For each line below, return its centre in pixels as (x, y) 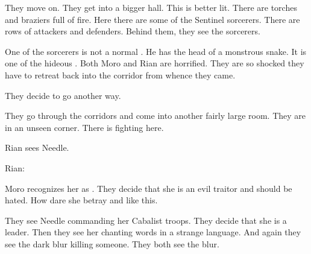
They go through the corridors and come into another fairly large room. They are (155, 116)
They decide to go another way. (63, 95)
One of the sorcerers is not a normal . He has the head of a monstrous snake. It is (156, 51)
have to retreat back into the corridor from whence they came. (120, 75)
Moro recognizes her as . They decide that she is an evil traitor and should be (149, 188)
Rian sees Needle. (37, 148)
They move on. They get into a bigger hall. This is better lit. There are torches (151, 7)
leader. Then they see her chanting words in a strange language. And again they (153, 232)
